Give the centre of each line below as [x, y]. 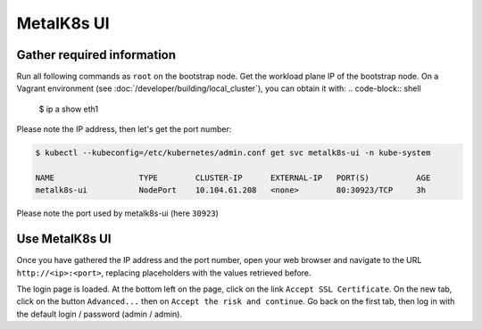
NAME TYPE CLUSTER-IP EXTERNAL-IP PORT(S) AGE [233, 178]
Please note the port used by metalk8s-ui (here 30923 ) [117, 213]
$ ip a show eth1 [68, 109]
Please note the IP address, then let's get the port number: [124, 129]
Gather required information [96, 55]
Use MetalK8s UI [64, 239]
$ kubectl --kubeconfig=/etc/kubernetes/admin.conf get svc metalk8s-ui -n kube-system [233, 153]
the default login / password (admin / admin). [100, 314]
